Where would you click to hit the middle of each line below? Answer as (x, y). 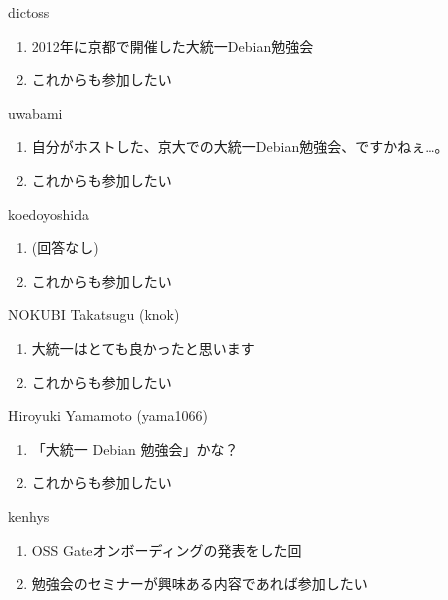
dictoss (29, 12)
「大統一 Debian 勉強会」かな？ (135, 448)
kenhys (29, 515)
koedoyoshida (48, 213)
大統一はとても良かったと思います (143, 347)
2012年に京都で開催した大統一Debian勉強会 (172, 45)
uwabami (35, 112)
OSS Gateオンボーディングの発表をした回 (166, 549)
